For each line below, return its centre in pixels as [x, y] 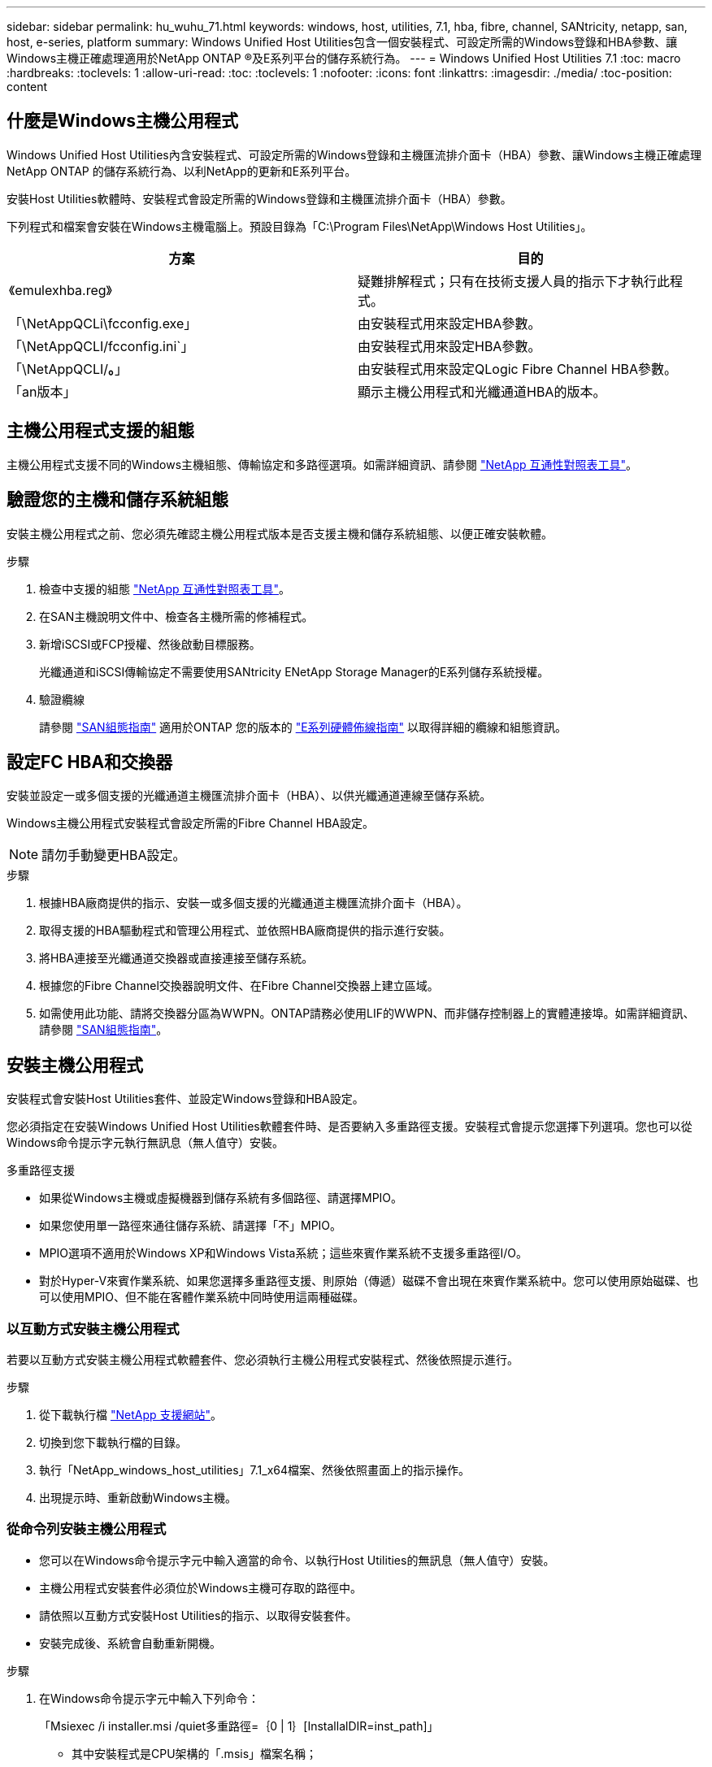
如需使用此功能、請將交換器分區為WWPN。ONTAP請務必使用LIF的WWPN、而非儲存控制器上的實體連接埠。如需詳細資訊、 [367, 1014]
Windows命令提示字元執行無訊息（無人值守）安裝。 [145, 1143]
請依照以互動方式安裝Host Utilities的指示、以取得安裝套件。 [198, 1615]
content [27, 87]
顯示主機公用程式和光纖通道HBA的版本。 [482, 391]
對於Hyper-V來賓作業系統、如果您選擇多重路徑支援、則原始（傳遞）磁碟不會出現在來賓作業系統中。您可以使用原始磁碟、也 [369, 1281]
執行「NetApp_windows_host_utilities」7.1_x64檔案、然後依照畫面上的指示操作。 [255, 1470]
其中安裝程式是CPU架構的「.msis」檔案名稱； [195, 1753]
